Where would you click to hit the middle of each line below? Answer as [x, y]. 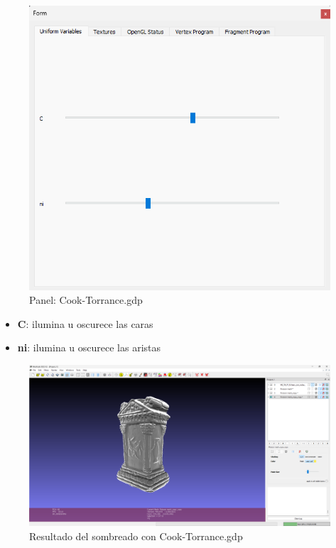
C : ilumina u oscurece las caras [85, 323]
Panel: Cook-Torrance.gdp [86, 300]
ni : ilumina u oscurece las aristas [89, 347]
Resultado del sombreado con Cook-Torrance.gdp [136, 536]
